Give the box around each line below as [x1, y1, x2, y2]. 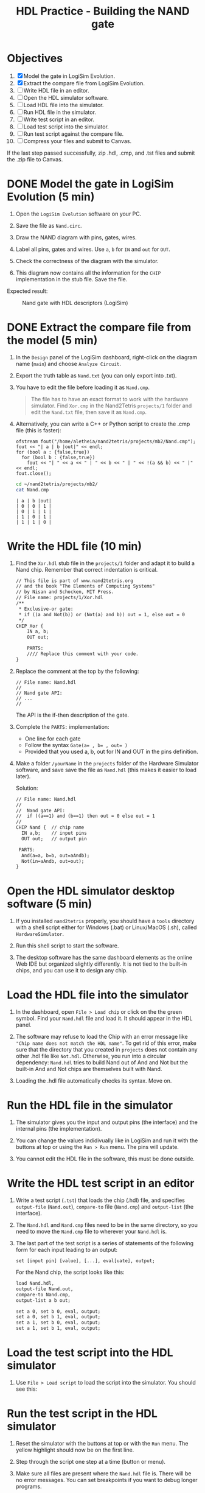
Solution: [15, 784, 38, 792]
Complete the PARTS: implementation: [15, 723, 109, 730]
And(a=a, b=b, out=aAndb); [21, 852, 90, 859]
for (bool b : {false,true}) [21, 454, 96, 460]
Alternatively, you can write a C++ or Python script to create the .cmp [15, 420, 190, 427]
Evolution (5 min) [7, 190, 95, 204]
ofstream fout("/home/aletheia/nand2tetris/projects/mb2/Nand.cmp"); [15, 438, 196, 444]
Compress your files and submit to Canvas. [23, 137, 132, 144]
